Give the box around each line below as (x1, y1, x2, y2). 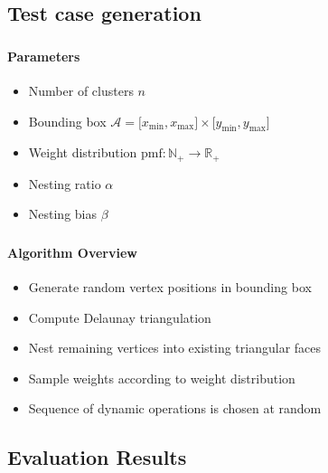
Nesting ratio (28, 174, 101, 193)
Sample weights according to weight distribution (28, 368, 295, 387)
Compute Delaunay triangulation (28, 307, 211, 326)
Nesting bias (28, 204, 98, 223)
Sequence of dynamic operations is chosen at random (28, 399, 322, 418)
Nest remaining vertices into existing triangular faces (28, 338, 322, 357)
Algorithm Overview (7, 242, 137, 261)
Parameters (7, 46, 80, 65)
